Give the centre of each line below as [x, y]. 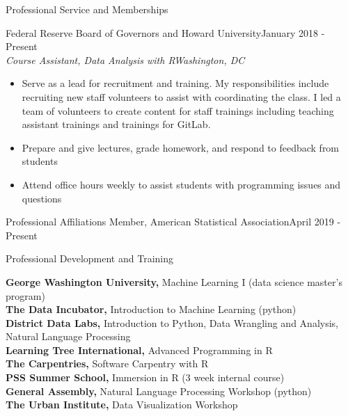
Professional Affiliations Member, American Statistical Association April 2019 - [173, 222]
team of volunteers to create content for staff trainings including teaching [178, 110]
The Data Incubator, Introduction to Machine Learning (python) [151, 309]
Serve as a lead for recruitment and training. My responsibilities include [175, 83]
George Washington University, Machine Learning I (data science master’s [174, 281]
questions [42, 198]
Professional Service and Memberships [87, 9]
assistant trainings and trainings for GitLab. [116, 124]
